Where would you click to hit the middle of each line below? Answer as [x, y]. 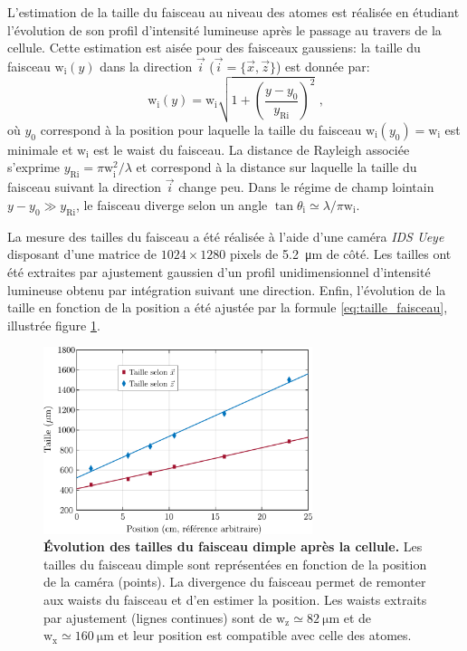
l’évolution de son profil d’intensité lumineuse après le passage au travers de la [224, 29]
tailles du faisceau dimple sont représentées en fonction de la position [235, 564]
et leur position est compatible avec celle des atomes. [265, 635]
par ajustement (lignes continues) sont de [158, 617]
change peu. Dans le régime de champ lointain [306, 187]
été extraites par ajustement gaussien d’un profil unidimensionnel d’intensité [219, 271]
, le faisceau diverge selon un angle [172, 204]
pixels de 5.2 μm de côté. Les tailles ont [340, 254]
